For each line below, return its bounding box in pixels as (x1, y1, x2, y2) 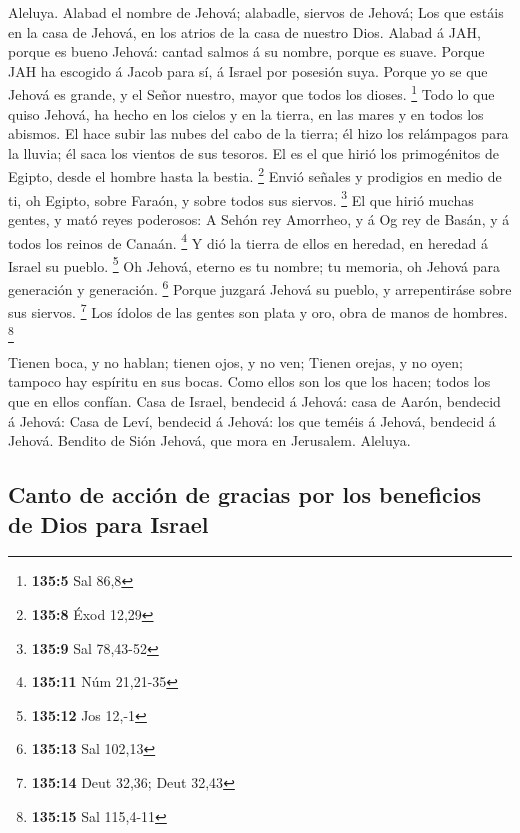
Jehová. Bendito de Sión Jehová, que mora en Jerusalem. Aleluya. (8, 430, 411, 451)
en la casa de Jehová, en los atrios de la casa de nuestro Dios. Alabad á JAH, (8, 21, 481, 42)
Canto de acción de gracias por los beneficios (8, 479, 482, 510)
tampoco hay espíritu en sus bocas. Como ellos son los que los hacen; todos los (8, 371, 491, 392)
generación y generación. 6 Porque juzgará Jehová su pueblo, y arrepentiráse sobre (8, 276, 512, 299)
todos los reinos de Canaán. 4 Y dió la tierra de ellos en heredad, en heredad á (8, 229, 489, 253)
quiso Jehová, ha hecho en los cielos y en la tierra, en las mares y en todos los (8, 103, 484, 124)
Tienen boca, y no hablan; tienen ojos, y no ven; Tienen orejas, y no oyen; (8, 351, 463, 372)
